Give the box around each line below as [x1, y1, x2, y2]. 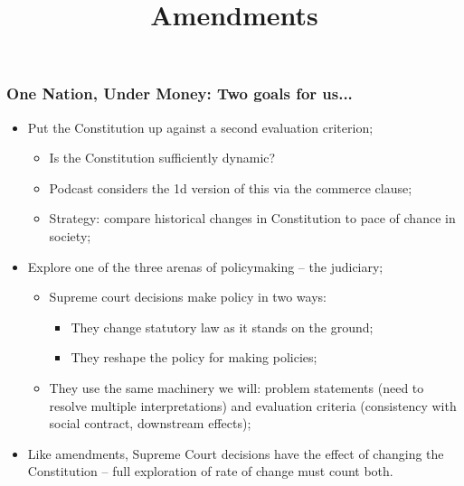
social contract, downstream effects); [49, 414, 251, 433]
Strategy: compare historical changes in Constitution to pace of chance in [49, 209, 456, 228]
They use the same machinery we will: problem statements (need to [49, 379, 424, 397]
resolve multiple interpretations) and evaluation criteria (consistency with [49, 396, 457, 415]
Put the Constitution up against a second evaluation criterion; [27, 117, 374, 136]
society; [49, 227, 91, 246]
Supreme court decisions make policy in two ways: [49, 287, 327, 306]
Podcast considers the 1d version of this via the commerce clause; [49, 178, 412, 197]
